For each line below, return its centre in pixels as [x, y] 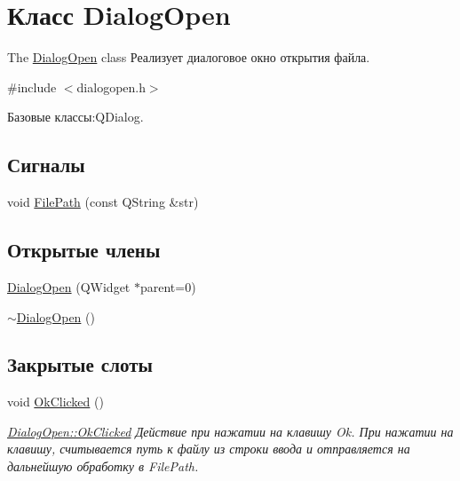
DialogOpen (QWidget [69, 286]
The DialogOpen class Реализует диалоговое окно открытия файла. [189, 57]
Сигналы [46, 165]
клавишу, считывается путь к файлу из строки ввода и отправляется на [209, 449]
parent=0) [168, 286]
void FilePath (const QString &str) [103, 202]
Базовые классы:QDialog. [75, 117]
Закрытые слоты [80, 364]
